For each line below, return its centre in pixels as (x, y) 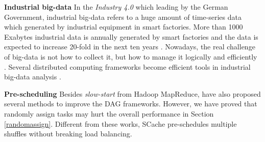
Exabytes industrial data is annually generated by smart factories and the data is (131, 36)
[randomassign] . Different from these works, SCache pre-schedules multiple (121, 123)
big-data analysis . (33, 77)
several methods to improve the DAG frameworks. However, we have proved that (131, 104)
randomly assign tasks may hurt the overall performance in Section (109, 113)
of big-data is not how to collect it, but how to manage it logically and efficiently (131, 56)
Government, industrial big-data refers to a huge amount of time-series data (123, 17)
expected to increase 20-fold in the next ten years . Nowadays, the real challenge (130, 47)
